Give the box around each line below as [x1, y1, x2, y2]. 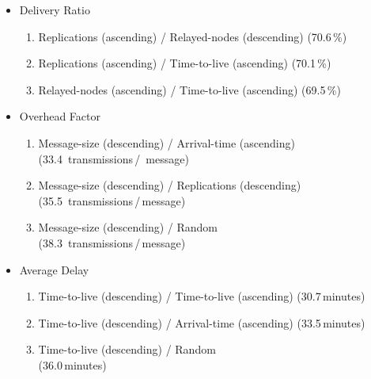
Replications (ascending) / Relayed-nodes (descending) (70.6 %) [38, 28, 347, 44]
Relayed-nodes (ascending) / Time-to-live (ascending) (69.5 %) [38, 81, 341, 98]
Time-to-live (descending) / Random [38, 341, 216, 358]
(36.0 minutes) [38, 356, 107, 373]
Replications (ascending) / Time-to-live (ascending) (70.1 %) [38, 55, 331, 71]
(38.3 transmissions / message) [38, 234, 186, 251]
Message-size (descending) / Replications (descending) [38, 177, 301, 193]
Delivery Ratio [19, 2, 90, 17]
